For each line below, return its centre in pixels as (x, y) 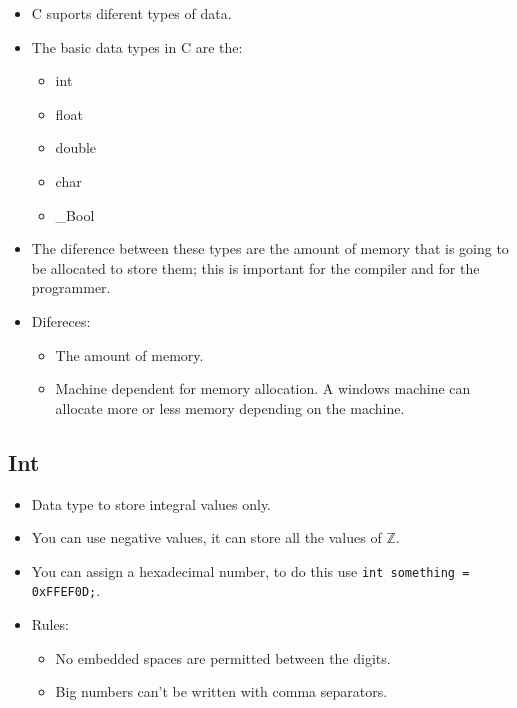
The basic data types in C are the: (137, 46)
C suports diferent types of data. (131, 13)
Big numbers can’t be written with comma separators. (221, 691)
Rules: (50, 624)
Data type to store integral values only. (151, 503)
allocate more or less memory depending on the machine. (230, 407)
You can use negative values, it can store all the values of (206, 537)
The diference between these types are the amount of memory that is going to (270, 248)
